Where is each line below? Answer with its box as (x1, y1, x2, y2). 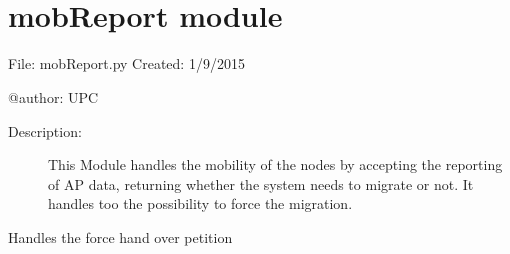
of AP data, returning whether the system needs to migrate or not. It (48, 173, 474, 194)
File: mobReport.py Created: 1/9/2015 (8, 53, 245, 74)
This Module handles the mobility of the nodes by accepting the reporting (48, 154, 503, 175)
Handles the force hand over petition (8, 226, 233, 247)
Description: (8, 120, 82, 141)
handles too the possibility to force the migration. (48, 193, 353, 214)
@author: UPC (8, 86, 99, 107)
